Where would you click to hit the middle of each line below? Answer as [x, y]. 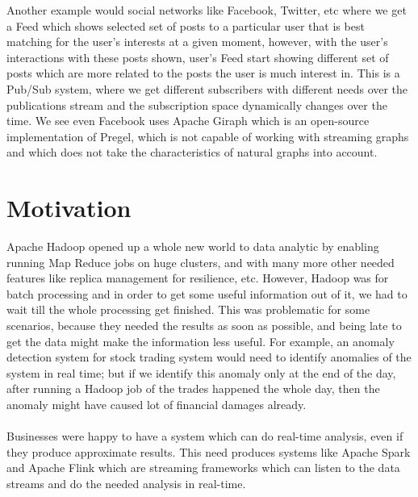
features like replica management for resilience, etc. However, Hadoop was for [198, 278]
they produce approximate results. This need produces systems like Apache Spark [209, 451]
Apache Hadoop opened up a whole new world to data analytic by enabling [193, 246]
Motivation [69, 208]
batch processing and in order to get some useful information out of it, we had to [207, 293]
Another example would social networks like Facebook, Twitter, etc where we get [207, 10]
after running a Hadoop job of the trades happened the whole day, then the [193, 388]
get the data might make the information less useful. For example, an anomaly [201, 341]
